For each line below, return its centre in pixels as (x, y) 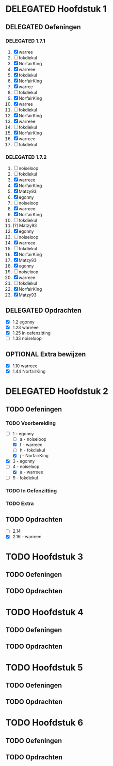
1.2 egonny (24, 322)
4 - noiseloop (26, 467)
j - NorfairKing (34, 456)
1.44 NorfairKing (29, 372)
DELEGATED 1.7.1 (25, 41)
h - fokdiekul (32, 450)
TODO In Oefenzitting (31, 490)
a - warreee (32, 472)
